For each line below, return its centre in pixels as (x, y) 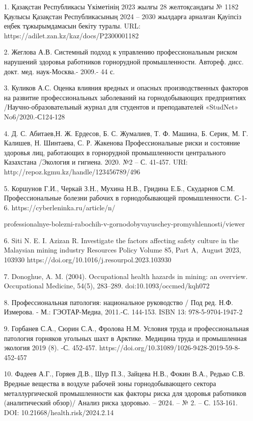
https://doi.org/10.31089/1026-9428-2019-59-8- (170, 348)
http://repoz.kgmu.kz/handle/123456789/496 (72, 171)
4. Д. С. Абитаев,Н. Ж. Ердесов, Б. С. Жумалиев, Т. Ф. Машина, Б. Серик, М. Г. (126, 133)
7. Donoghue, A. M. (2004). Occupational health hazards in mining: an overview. (126, 276)
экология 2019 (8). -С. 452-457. (51, 348)
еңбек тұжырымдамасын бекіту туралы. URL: (72, 26)
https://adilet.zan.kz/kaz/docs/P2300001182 (71, 35)
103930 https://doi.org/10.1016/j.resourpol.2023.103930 (88, 260)
